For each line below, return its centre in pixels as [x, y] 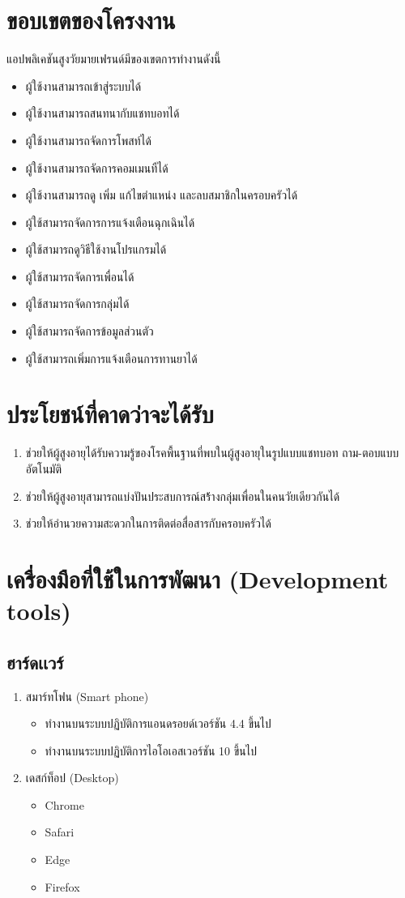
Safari [60, 832]
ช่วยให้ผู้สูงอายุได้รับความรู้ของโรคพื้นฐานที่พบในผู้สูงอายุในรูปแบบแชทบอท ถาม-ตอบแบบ [212, 453]
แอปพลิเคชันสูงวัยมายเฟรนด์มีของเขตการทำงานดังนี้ [114, 59]
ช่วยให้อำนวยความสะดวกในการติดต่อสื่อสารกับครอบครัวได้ [148, 523]
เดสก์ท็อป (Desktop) [72, 778]
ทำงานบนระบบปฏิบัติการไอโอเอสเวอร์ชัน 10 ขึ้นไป [151, 750]
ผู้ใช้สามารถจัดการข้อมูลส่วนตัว [90, 331]
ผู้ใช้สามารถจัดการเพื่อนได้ [80, 276]
